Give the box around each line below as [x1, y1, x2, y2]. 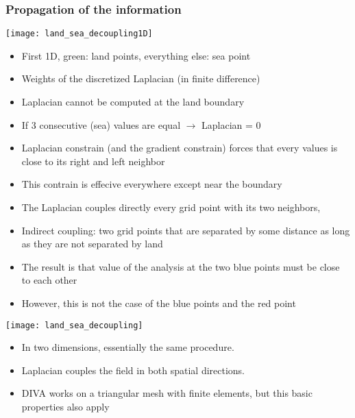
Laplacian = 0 [201, 117, 261, 132]
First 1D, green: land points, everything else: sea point [21, 48, 251, 62]
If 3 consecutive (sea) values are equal [21, 117, 181, 132]
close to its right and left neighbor [21, 153, 165, 168]
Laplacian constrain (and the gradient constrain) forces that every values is [21, 140, 338, 155]
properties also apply [21, 399, 110, 414]
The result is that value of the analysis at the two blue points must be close [21, 259, 340, 273]
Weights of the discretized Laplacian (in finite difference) [21, 71, 260, 86]
